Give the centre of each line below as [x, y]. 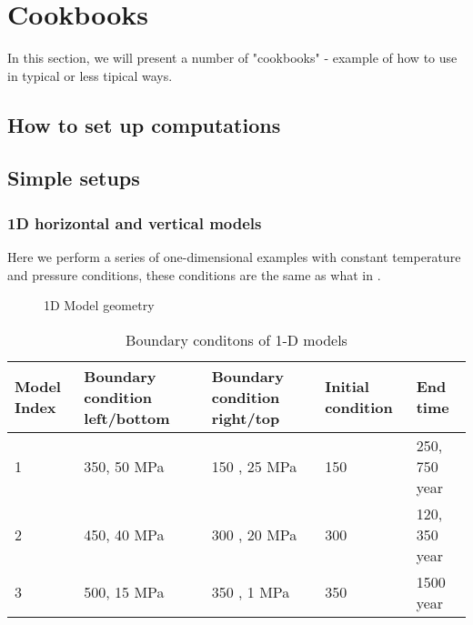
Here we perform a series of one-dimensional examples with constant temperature [234, 257]
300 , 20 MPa [254, 534]
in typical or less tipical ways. [90, 75]
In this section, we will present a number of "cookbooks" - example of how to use [232, 58]
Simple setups [74, 178]
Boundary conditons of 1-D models [236, 339]
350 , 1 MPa [251, 592]
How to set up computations [144, 124]
